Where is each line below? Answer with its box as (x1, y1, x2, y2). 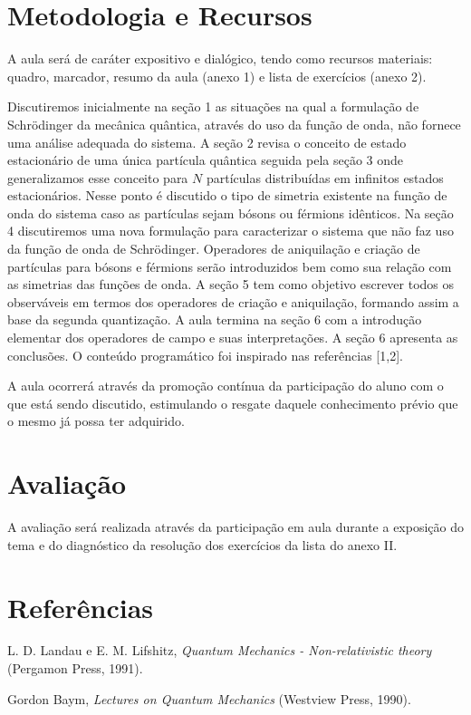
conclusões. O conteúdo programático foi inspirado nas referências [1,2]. (7, 345, 403, 364)
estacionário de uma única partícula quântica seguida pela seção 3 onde (7, 150, 404, 169)
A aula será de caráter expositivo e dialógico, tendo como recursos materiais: (7, 49, 433, 68)
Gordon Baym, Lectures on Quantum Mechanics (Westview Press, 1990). (7, 689, 411, 708)
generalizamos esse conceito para (7, 168, 188, 187)
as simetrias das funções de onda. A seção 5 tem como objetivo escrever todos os (7, 275, 455, 294)
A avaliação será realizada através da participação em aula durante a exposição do (7, 517, 464, 536)
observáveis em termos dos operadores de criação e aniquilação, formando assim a (7, 292, 459, 311)
